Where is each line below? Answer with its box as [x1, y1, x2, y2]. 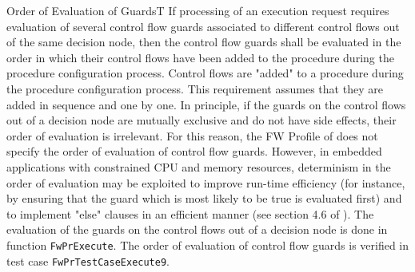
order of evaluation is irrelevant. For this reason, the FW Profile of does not [6, 127, 378, 144]
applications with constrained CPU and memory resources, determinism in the [6, 158, 391, 175]
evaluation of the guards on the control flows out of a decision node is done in [6, 221, 388, 238]
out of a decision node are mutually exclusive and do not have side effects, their [6, 112, 397, 128]
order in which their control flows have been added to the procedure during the [6, 49, 394, 65]
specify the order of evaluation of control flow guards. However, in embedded [6, 143, 382, 160]
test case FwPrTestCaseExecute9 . [6, 252, 170, 269]
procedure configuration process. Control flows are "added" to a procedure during [6, 65, 404, 81]
